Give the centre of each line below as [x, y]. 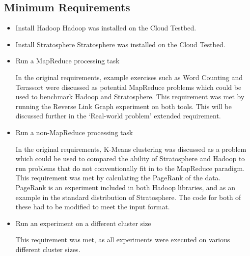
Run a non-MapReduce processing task [74, 132]
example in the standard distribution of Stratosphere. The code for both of [128, 197]
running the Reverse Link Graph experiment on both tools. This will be [124, 106]
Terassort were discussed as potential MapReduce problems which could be [128, 87]
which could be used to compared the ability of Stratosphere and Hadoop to [130, 158]
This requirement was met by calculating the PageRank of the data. [118, 178]
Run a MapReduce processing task [68, 61]
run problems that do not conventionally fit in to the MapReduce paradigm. [130, 168]
